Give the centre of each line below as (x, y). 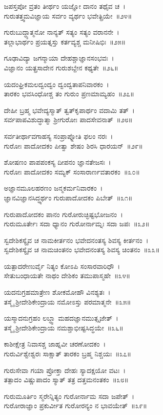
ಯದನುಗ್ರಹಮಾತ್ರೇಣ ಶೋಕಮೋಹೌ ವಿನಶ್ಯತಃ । (57, 292)
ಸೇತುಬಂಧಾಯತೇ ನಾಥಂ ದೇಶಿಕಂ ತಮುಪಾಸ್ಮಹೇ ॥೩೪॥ (67, 275)
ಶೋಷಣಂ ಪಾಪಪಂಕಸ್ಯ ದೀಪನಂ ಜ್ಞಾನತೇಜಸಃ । (58, 162)
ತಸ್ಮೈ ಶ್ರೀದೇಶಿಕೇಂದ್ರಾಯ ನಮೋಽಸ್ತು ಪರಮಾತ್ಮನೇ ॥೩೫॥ (68, 301)
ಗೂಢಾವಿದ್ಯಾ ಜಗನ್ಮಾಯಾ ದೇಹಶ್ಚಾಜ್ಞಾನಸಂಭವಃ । (59, 58)
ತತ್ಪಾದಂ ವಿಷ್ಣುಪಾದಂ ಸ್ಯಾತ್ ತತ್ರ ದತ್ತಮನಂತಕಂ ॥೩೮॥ (66, 380)
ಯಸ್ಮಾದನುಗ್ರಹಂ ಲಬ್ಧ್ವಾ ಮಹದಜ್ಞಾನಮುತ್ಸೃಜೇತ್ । (61, 318)
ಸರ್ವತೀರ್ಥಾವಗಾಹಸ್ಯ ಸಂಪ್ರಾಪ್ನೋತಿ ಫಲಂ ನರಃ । (59, 136)
